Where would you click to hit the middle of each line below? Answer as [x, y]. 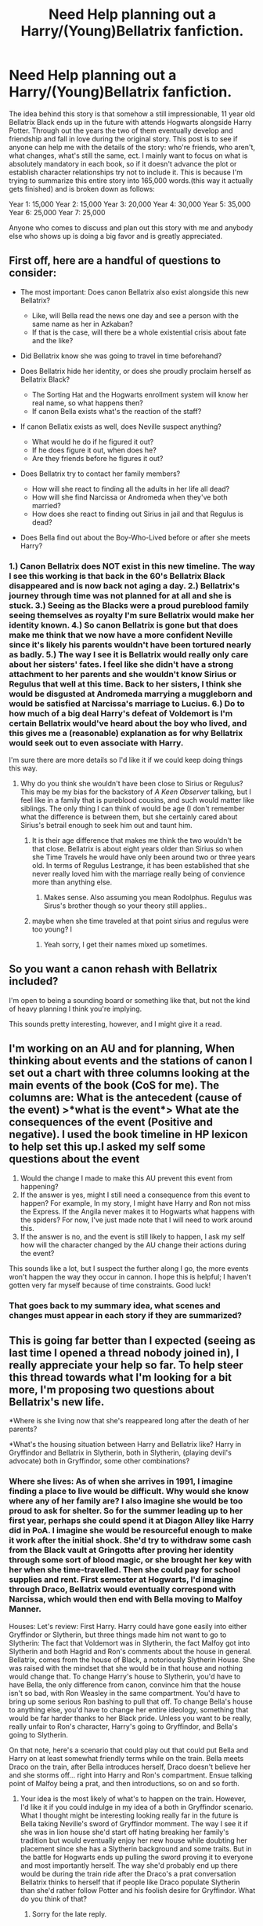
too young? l [52, 929]
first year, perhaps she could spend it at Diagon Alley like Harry [131, 1521]
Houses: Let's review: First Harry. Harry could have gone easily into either [128, 1626]
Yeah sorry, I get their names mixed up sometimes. [126, 945]
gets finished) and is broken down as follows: [82, 189]
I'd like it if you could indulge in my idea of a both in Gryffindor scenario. [137, 1807]
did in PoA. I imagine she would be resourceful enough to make [131, 1531]
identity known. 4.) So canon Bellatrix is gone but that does [124, 624]
